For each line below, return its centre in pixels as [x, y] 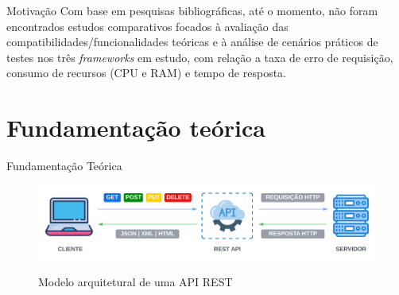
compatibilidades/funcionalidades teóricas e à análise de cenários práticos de [192, 42]
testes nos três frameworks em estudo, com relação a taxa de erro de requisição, [200, 57]
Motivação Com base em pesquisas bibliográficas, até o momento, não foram [192, 10]
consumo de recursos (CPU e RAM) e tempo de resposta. [147, 73]
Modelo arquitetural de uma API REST [136, 281]
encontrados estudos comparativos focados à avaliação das [147, 26]
